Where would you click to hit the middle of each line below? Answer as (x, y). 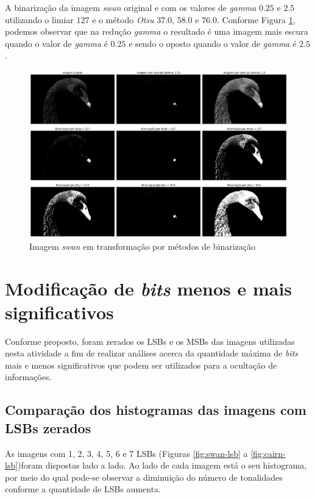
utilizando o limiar (39, 19)
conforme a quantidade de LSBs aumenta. (83, 489)
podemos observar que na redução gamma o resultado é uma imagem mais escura (157, 31)
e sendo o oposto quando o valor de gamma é (213, 43)
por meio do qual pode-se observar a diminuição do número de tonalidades (144, 477)
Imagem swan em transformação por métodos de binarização (142, 246)
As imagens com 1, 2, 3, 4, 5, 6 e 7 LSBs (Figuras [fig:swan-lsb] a (126, 453)
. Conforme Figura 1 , (256, 19)
